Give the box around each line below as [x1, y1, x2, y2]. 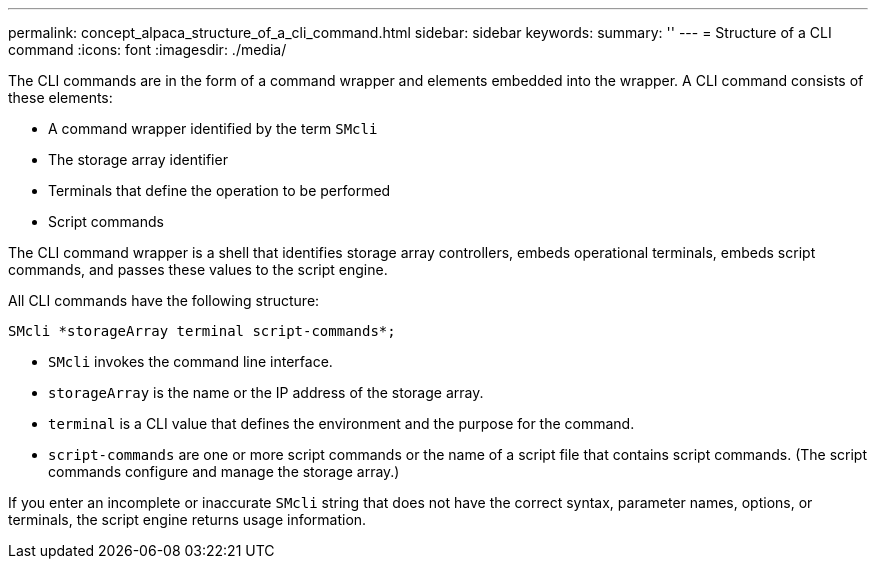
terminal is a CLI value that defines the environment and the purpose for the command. [48, 415, 635, 432]
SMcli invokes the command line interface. [48, 353, 333, 370]
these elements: [8, 89, 113, 106]
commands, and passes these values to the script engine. [8, 261, 388, 278]
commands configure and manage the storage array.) [48, 463, 400, 480]
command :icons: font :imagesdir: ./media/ [8, 41, 287, 58]
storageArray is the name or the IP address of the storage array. [48, 384, 484, 401]
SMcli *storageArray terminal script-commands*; [8, 323, 396, 339]
